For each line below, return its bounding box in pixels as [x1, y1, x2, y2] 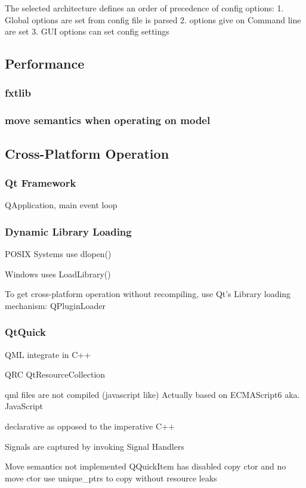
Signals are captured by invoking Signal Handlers [5, 440, 184, 452]
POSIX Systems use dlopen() [5, 248, 112, 260]
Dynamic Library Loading [5, 224, 132, 239]
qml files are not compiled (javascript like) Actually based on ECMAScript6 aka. [5, 388, 300, 400]
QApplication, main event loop [5, 199, 118, 211]
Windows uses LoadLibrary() [5, 267, 111, 280]
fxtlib [5, 85, 31, 100]
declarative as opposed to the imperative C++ [5, 420, 175, 433]
